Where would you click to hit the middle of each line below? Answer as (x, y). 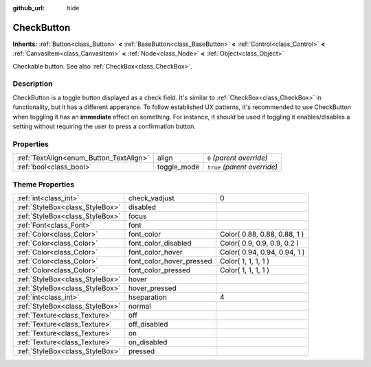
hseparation (148, 297)
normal (139, 306)
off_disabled (148, 324)
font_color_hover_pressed (170, 261)
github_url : (29, 8)
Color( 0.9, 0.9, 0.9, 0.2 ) (260, 243)
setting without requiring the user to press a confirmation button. (104, 126)
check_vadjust (151, 198)
